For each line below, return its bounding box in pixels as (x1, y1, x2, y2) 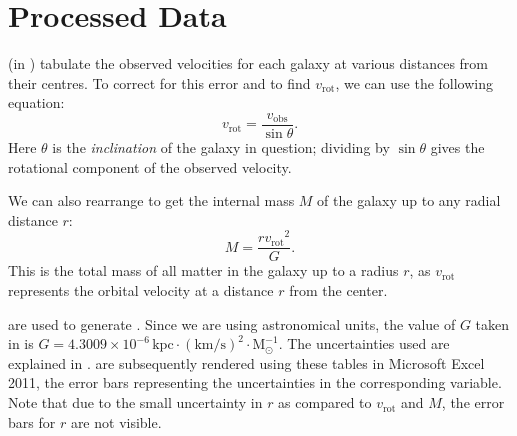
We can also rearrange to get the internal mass (8, 190, 295, 211)
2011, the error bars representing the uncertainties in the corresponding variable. (8, 372, 502, 393)
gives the (430, 136, 485, 157)
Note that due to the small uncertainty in (8, 392, 263, 413)
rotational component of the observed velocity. (8, 156, 292, 177)
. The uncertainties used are (278, 333, 450, 354)
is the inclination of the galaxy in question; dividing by (52, 136, 390, 157)
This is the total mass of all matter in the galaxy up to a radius (8, 260, 399, 281)
